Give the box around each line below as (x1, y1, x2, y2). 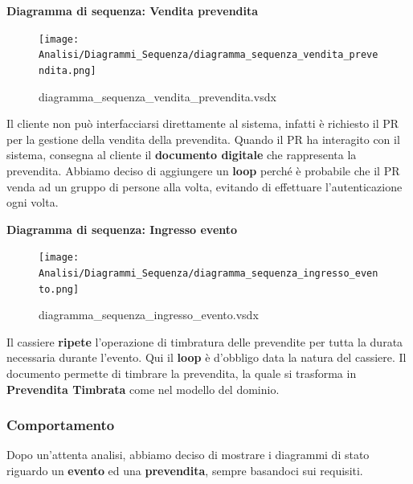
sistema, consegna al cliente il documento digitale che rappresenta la (6, 146, 357, 163)
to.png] (39, 283, 80, 295)
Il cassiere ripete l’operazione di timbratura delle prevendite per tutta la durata (6, 333, 403, 350)
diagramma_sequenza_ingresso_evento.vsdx (39, 306, 259, 323)
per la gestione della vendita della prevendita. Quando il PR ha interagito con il (6, 130, 400, 147)
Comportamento (6, 415, 115, 435)
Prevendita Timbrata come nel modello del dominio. (6, 380, 280, 397)
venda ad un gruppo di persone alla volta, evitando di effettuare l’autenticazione (6, 178, 403, 195)
